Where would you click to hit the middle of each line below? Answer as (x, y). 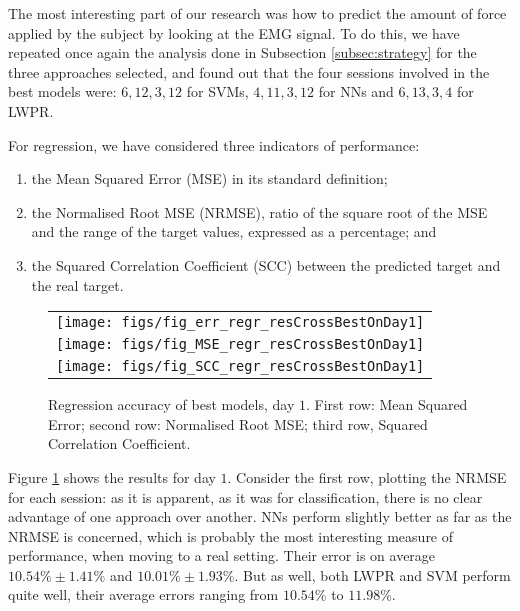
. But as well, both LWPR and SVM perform (372, 574)
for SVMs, (217, 91)
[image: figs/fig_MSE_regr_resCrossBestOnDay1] (240, 344)
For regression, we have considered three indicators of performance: (214, 144)
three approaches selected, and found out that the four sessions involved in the (249, 71)
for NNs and (356, 91)
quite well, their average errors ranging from (143, 594)
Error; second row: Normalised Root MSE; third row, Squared (238, 423)
